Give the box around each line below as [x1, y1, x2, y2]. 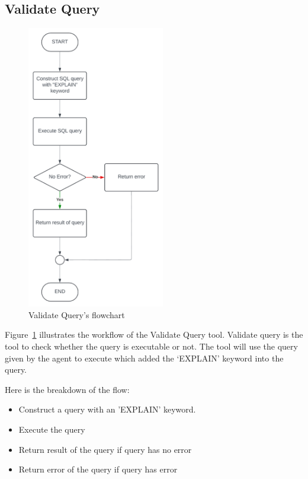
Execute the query [18, 423, 85, 436]
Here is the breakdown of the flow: [5, 383, 130, 395]
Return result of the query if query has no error [18, 443, 192, 455]
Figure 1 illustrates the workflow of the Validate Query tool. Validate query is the [5, 328, 303, 341]
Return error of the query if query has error [18, 463, 178, 475]
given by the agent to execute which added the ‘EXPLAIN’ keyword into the [5, 351, 284, 364]
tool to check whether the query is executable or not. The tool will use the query [5, 340, 298, 353]
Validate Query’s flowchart [28, 308, 125, 321]
